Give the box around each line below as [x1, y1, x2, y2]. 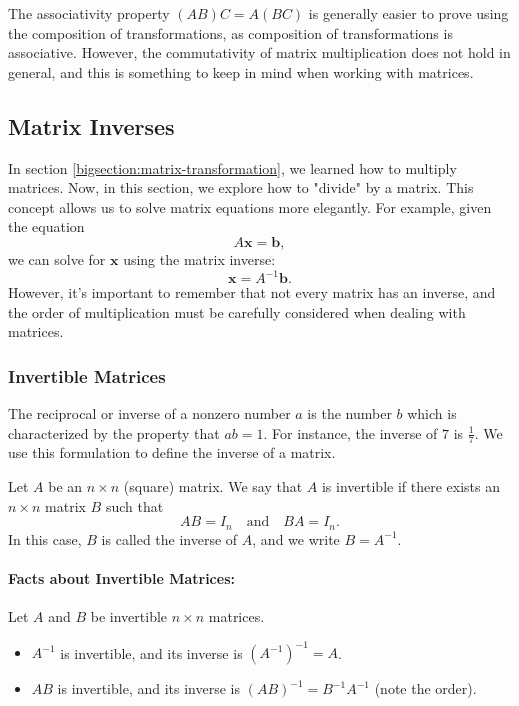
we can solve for [8, 248, 106, 269]
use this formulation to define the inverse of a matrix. [8, 442, 336, 463]
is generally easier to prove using [308, 3, 509, 23]
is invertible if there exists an [321, 476, 500, 497]
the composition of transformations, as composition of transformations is [8, 22, 453, 43]
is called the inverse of [101, 528, 238, 549]
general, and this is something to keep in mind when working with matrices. [8, 61, 474, 82]
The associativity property [8, 3, 170, 23]
